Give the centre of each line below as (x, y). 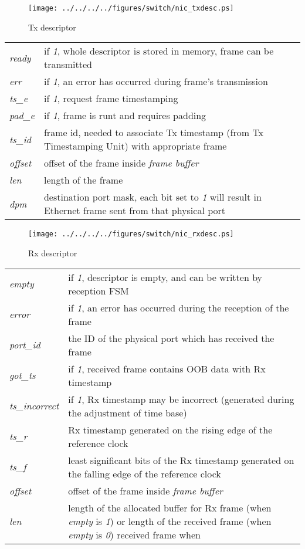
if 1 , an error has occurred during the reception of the (179, 307)
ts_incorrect (34, 406)
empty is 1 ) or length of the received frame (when (170, 521)
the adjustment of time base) (128, 412)
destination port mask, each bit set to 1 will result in (152, 197)
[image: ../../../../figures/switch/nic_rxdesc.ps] (131, 234)
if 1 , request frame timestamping (111, 99)
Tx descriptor (52, 27)
